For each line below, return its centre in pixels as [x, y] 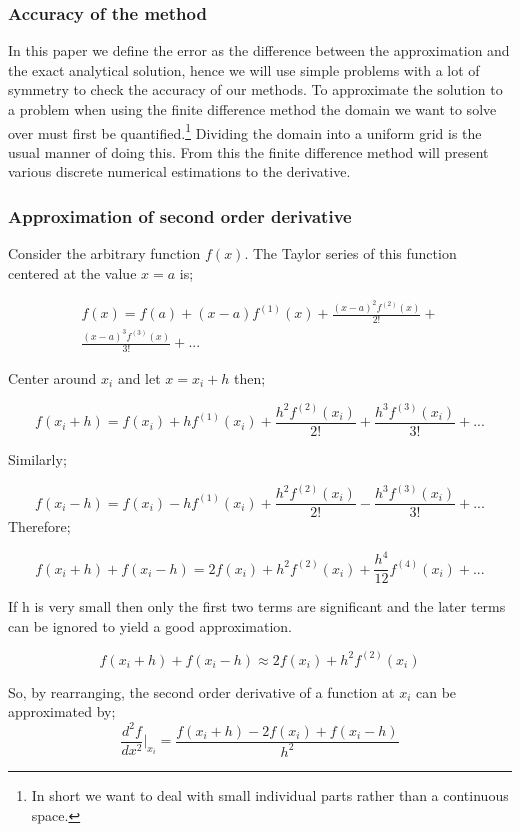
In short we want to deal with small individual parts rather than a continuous [270, 794]
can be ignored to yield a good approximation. [150, 625]
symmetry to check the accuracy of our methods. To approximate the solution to [255, 89]
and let [139, 377]
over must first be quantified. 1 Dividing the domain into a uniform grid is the [245, 131]
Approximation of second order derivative [180, 215]
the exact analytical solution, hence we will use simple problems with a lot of [244, 69]
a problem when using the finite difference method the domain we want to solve [252, 109]
